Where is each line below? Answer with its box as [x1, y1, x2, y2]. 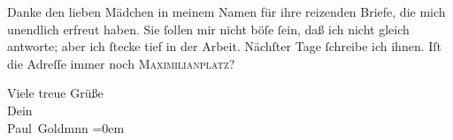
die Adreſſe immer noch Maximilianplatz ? [7, 54, 235, 72]
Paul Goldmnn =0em [7, 118, 125, 136]
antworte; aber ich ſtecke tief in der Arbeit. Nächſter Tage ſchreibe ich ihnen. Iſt [7, 37, 442, 55]
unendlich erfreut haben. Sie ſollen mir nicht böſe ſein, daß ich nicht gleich [7, 19, 410, 38]
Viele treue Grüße [7, 84, 104, 102]
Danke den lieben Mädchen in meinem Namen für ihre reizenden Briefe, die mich [7, 3, 446, 20]
